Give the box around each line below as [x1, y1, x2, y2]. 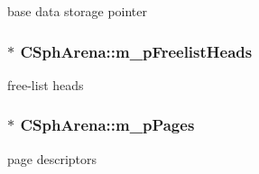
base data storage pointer [7, 2, 148, 20]
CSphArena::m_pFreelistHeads [20, 40, 253, 62]
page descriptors [7, 149, 97, 168]
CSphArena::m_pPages [20, 114, 195, 136]
